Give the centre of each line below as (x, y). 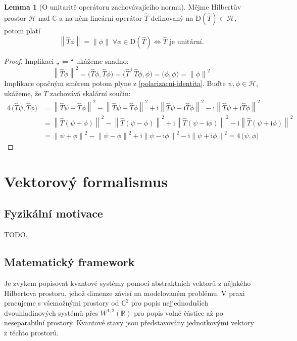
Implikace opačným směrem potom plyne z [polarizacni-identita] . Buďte (115, 83)
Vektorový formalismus (86, 181)
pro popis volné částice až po (179, 312)
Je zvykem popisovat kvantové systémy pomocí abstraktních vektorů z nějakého (128, 283)
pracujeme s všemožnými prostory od (62, 303)
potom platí (22, 30)
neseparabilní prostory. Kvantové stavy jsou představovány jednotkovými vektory (129, 323)
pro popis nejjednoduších (170, 303)
